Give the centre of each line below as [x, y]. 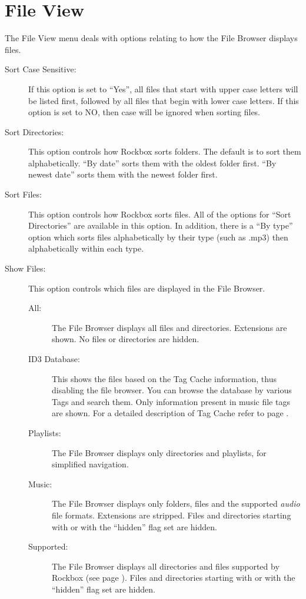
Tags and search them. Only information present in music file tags [171, 401]
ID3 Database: [54, 359]
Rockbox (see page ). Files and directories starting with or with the [174, 578]
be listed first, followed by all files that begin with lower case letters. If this [164, 100]
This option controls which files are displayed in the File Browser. [147, 288]
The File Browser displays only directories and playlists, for [159, 452]
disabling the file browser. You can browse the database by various [172, 390]
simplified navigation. [90, 464]
